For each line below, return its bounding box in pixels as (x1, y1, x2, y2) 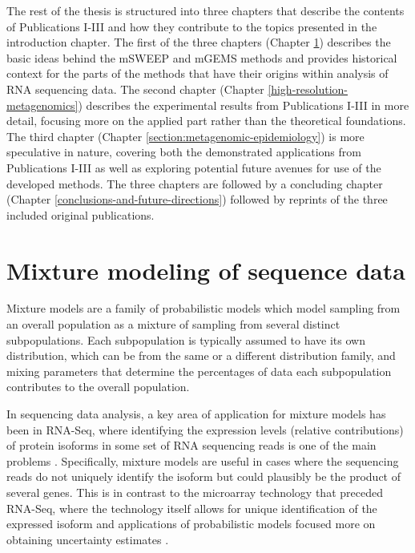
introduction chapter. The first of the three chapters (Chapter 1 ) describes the (6, 34, 391, 50)
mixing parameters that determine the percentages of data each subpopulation (6, 362, 392, 379)
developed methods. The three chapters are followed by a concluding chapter (6, 175, 383, 192)
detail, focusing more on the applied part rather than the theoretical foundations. (6, 112, 406, 129)
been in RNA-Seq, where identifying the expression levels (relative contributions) (6, 421, 404, 438)
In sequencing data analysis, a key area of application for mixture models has (6, 406, 386, 422)
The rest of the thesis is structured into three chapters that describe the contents (6, 2, 405, 18)
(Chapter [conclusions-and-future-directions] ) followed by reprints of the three (6, 191, 388, 208)
